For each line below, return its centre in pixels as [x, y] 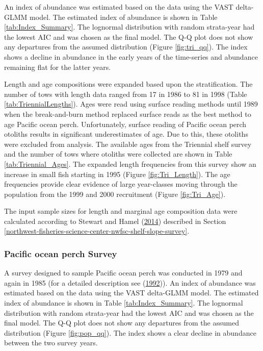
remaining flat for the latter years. [58, 67]
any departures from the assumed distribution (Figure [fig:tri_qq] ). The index [126, 47]
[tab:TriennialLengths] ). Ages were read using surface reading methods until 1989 [131, 104]
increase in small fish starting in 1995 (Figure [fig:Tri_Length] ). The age [117, 174]
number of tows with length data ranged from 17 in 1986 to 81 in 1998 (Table [126, 94]
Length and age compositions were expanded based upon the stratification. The [128, 84]
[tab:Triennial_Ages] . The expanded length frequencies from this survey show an [130, 164]
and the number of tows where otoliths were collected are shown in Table [118, 154]
